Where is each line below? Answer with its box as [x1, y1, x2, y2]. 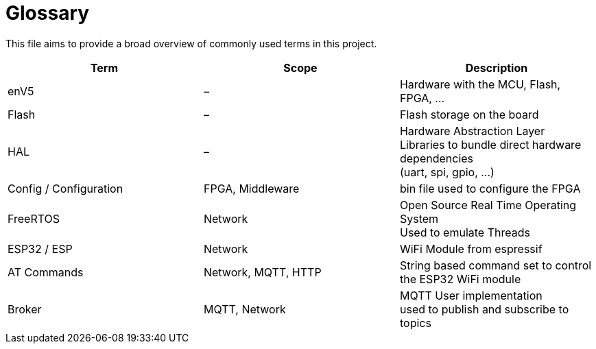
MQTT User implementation [399, 288, 543, 302]
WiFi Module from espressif [399, 241, 543, 256]
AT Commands [8, 265, 84, 279]
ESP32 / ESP [8, 241, 73, 256]
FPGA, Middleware [203, 181, 300, 195]
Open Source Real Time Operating [399, 197, 577, 212]
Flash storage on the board [399, 107, 539, 121]
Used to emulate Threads [399, 225, 530, 239]
